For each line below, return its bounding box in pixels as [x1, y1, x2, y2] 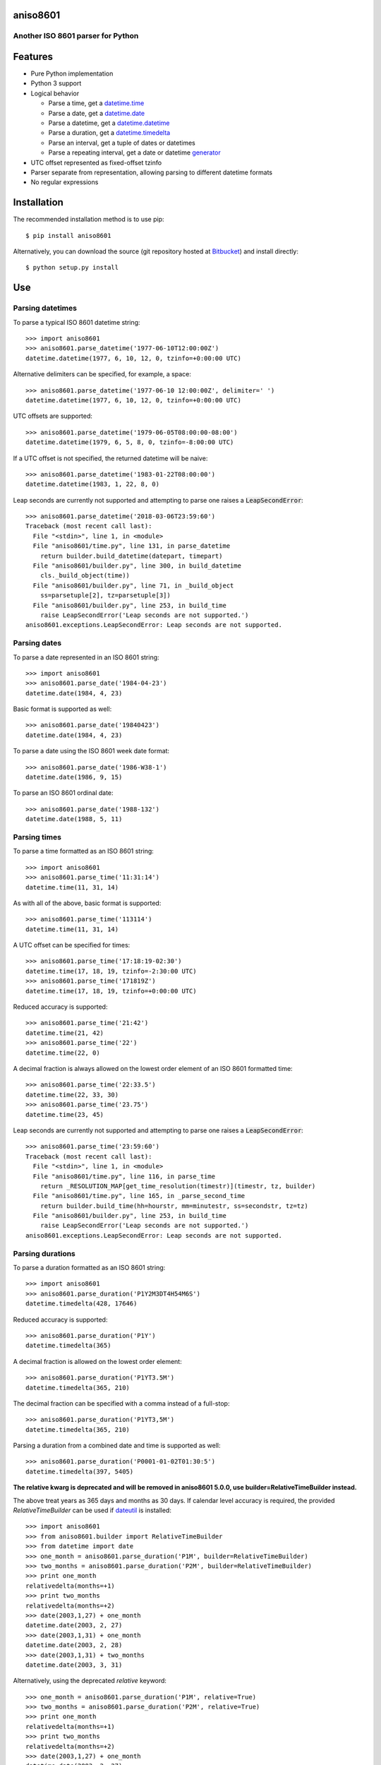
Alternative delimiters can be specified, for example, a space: [13, 370, 192, 378]
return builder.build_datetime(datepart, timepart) [40, 551, 223, 560]
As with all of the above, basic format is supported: [13, 899, 162, 907]
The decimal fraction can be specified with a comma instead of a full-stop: [13, 1399, 230, 1408]
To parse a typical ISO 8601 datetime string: [13, 318, 140, 326]
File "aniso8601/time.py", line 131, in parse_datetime [32, 542, 231, 550]
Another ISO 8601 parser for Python [13, 31, 139, 41]
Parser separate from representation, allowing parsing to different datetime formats [30, 168, 273, 176]
